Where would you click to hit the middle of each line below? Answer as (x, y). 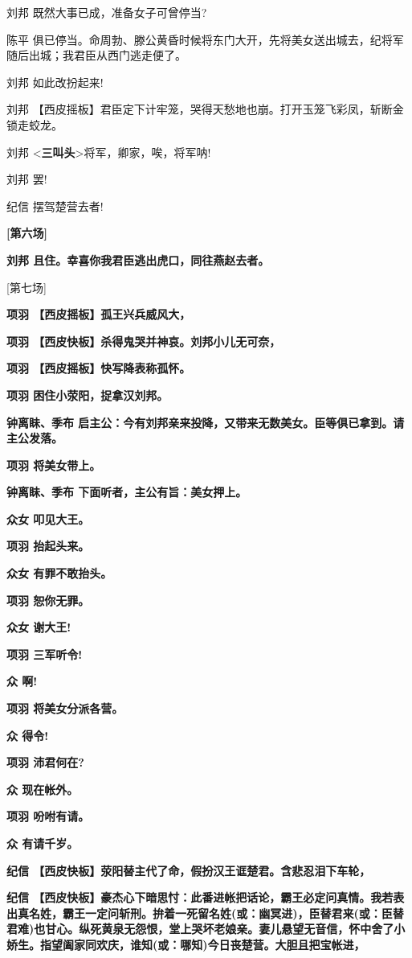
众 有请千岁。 (43, 843)
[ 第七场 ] (27, 287)
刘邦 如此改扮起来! (55, 82)
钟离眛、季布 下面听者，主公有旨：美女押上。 (127, 492)
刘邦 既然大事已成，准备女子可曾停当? (107, 12)
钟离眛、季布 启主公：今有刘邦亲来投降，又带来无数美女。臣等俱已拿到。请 (206, 422)
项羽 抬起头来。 (48, 546)
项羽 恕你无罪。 (48, 600)
